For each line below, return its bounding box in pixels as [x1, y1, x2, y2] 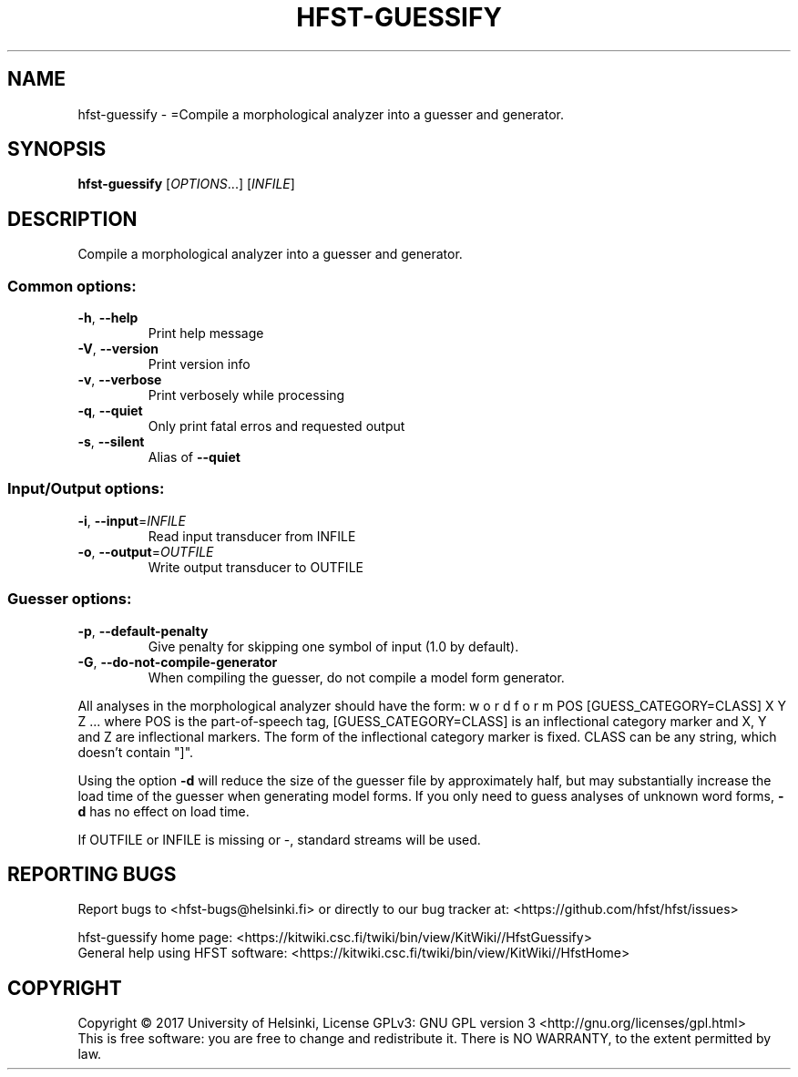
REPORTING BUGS [7, 862, 177, 886]
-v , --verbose [77, 372, 162, 388]
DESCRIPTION [7, 207, 138, 231]
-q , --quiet [77, 403, 143, 419]
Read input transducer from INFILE [148, 528, 356, 544]
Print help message [148, 325, 264, 342]
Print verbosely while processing [148, 387, 345, 404]
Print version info [148, 356, 251, 373]
